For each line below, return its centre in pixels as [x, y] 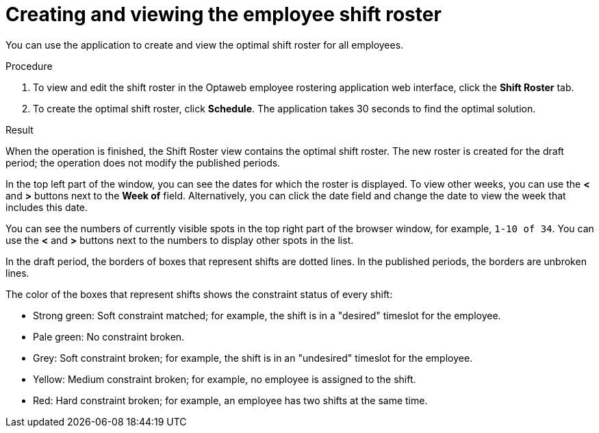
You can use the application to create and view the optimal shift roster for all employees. [205, 45]
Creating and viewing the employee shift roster [224, 14]
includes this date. [47, 207]
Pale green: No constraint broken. [109, 336]
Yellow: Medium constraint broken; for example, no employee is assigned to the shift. [225, 379]
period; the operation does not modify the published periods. [143, 162]
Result [20, 129]
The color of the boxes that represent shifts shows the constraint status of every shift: [199, 294]
